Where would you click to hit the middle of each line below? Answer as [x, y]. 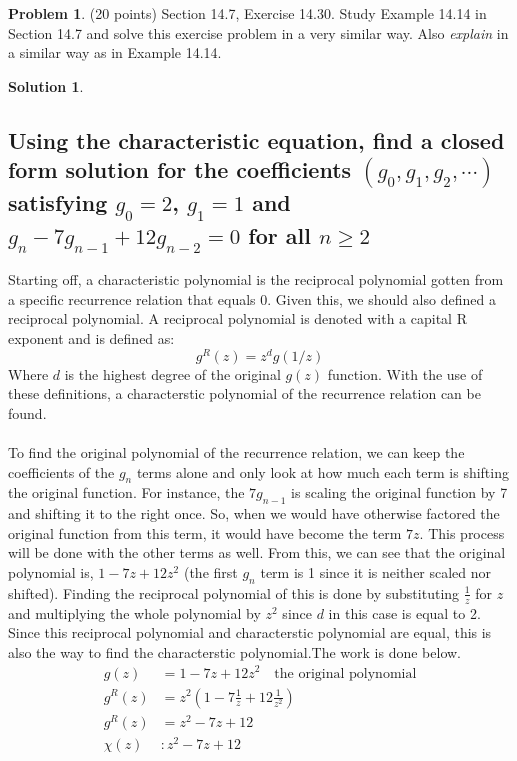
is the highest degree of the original [172, 373]
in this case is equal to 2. [404, 612]
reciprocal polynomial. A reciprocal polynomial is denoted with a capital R [237, 318]
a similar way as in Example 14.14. [115, 52]
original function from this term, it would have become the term [205, 532]
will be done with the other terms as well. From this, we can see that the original [257, 552]
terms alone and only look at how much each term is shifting [322, 471]
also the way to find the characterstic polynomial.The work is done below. [234, 651]
